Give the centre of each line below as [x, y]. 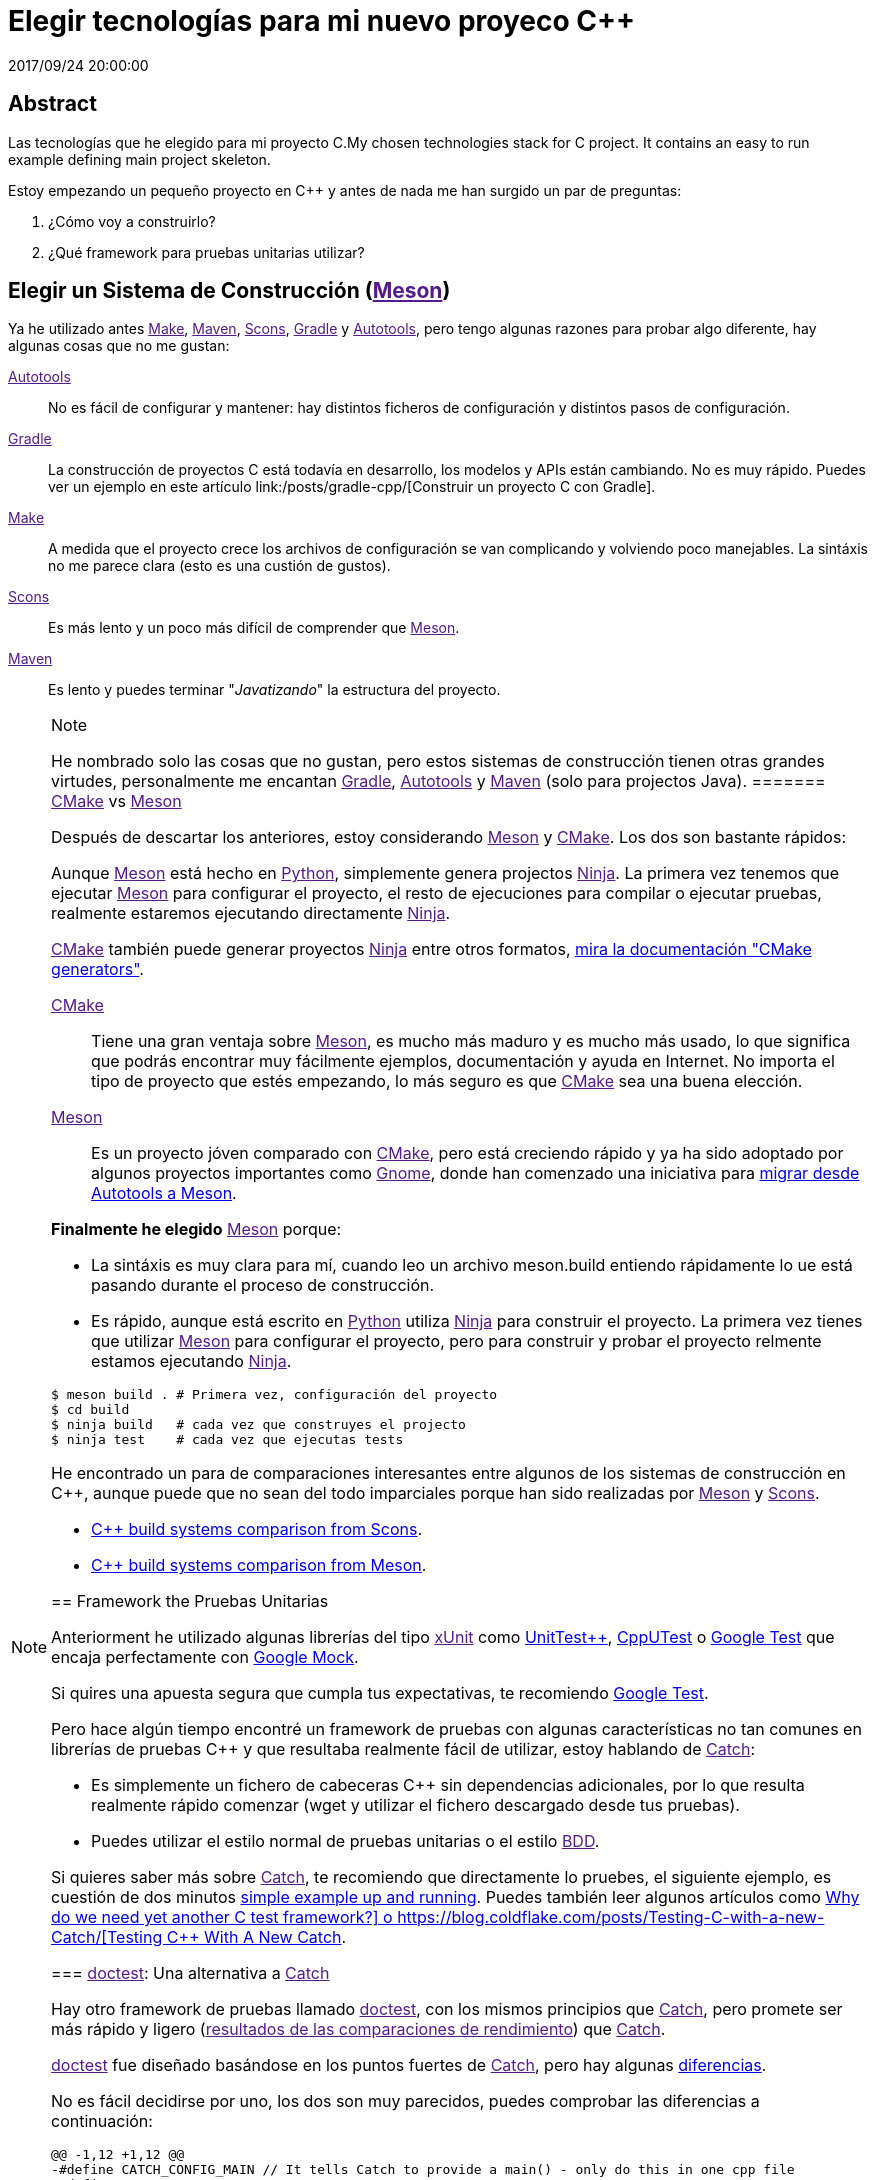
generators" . [97, 969]
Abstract [52, 104]
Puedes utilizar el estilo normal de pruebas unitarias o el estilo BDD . [345, 1841]
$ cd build [90, 1410]
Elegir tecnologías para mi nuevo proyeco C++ [321, 21]
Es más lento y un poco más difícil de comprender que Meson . [254, 628]
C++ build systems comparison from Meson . [259, 1565]
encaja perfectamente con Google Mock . [205, 1657]
